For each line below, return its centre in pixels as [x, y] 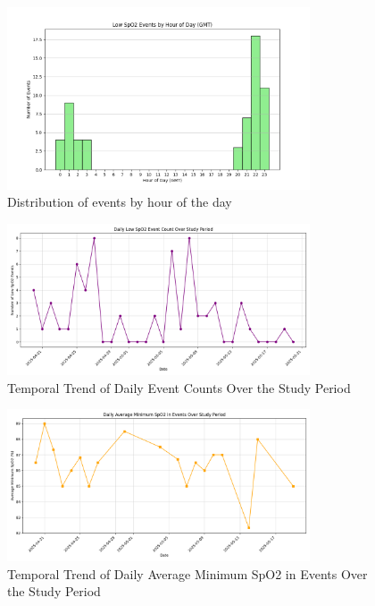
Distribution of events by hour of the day [120, 202]
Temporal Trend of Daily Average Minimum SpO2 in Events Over [187, 573]
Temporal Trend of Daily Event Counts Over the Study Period [179, 387]
